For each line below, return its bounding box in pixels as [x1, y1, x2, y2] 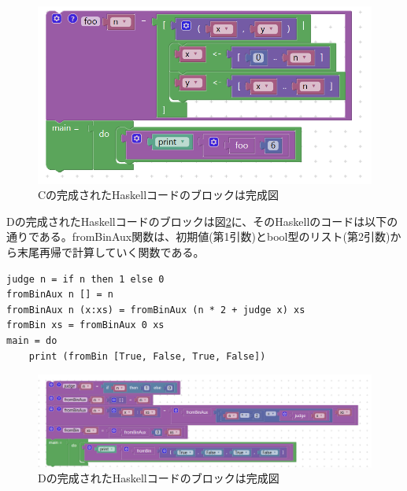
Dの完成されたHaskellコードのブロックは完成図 [38, 470, 279, 486]
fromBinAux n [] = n [6, 289, 114, 301]
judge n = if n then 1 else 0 [6, 273, 165, 285]
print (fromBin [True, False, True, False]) [28, 350, 266, 362]
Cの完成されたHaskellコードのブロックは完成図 [38, 186, 279, 203]
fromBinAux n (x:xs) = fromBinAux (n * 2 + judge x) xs [6, 304, 305, 316]
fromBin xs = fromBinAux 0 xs [6, 319, 165, 331]
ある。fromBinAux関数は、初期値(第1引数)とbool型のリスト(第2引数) [39, 228, 390, 245]
